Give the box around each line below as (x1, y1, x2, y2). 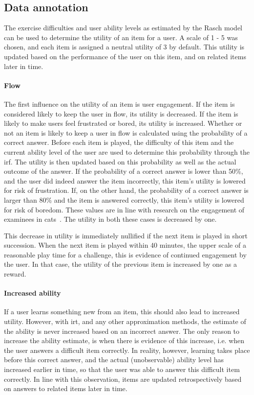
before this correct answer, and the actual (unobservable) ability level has (4, 354, 224, 365)
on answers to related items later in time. (4, 383, 127, 394)
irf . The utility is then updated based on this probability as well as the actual (4, 156, 236, 166)
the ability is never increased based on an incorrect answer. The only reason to (4, 325, 240, 336)
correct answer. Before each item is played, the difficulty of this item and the (4, 137, 234, 147)
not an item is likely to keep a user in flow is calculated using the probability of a (4, 127, 248, 138)
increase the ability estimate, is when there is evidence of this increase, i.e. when (4, 335, 245, 346)
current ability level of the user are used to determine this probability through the (4, 146, 250, 157)
